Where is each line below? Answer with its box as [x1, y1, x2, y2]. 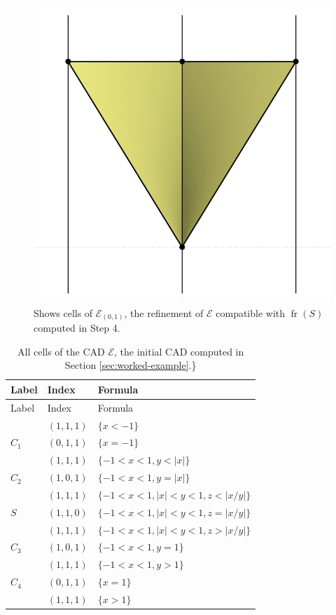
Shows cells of [34, 305, 93, 320]
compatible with [216, 305, 286, 320]
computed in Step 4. [34, 320, 120, 335]
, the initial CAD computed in [113, 344, 244, 358]
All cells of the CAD [17, 344, 105, 358]
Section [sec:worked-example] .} [64, 358, 197, 372]
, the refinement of [124, 305, 204, 320]
